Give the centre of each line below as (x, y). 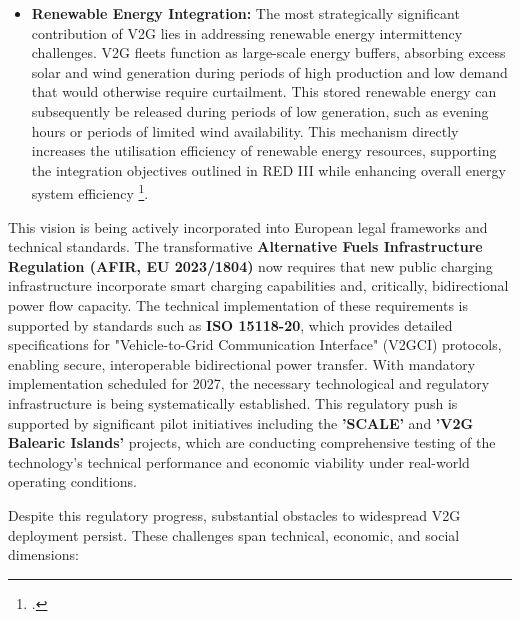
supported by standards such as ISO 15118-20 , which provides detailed (230, 324)
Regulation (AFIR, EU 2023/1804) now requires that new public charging (250, 265)
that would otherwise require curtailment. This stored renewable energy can (264, 91)
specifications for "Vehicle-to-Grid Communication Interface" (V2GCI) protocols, (255, 344)
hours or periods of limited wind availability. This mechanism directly (245, 130)
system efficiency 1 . (90, 191)
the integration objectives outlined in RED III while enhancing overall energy (268, 169)
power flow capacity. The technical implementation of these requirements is (238, 304)
